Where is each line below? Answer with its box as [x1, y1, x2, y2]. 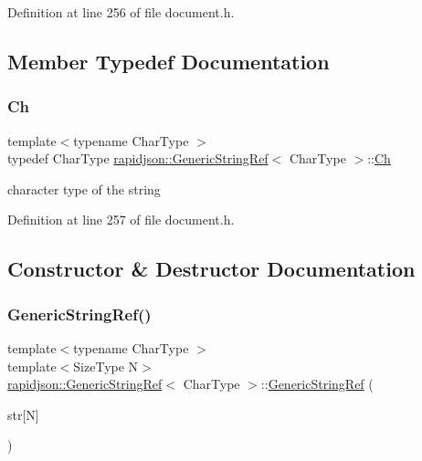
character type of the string [7, 179, 161, 198]
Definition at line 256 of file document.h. [7, 3, 235, 21]
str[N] [7, 404, 39, 424]
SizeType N [73, 356, 139, 375]
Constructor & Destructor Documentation [7, 255, 416, 283]
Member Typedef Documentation [7, 47, 330, 75]
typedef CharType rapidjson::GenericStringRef [7, 149, 269, 168]
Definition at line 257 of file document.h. [7, 210, 235, 229]
